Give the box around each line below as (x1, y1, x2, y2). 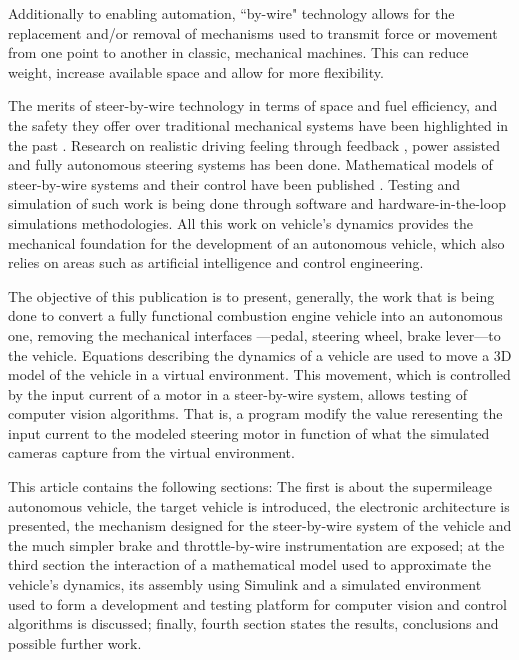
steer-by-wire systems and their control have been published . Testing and (8, 173, 461, 194)
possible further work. (8, 632, 142, 653)
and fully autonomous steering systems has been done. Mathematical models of (8, 154, 493, 175)
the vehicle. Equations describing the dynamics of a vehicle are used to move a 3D (8, 344, 512, 365)
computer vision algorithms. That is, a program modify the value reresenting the (8, 403, 503, 424)
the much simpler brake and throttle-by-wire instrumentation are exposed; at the (8, 534, 505, 555)
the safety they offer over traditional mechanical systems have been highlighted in (8, 114, 509, 135)
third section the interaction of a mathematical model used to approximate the (8, 554, 491, 575)
